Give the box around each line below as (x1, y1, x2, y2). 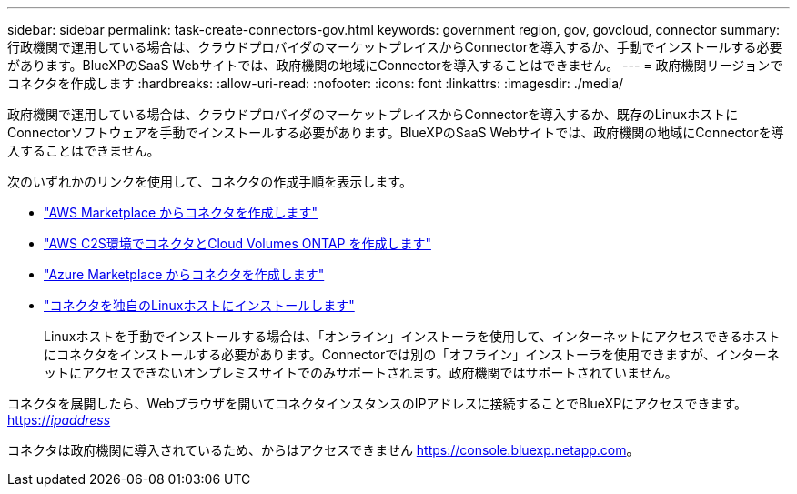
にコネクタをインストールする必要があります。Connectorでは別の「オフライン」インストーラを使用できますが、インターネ (44, 347, 780, 362)
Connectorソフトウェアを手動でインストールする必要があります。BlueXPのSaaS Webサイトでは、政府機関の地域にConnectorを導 (7, 125, 784, 140)
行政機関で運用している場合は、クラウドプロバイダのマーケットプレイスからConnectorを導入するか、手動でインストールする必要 (7, 39, 782, 55)
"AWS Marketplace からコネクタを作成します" (44, 205, 318, 220)
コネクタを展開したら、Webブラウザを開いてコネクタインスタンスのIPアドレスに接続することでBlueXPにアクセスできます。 (7, 396, 747, 411)
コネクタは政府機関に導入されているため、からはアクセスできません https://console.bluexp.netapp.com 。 (7, 442, 640, 458)
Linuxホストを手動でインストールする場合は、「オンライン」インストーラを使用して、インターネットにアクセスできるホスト (44, 328, 781, 344)
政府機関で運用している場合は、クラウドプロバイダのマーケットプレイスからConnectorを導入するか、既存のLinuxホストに (7, 106, 739, 122)
